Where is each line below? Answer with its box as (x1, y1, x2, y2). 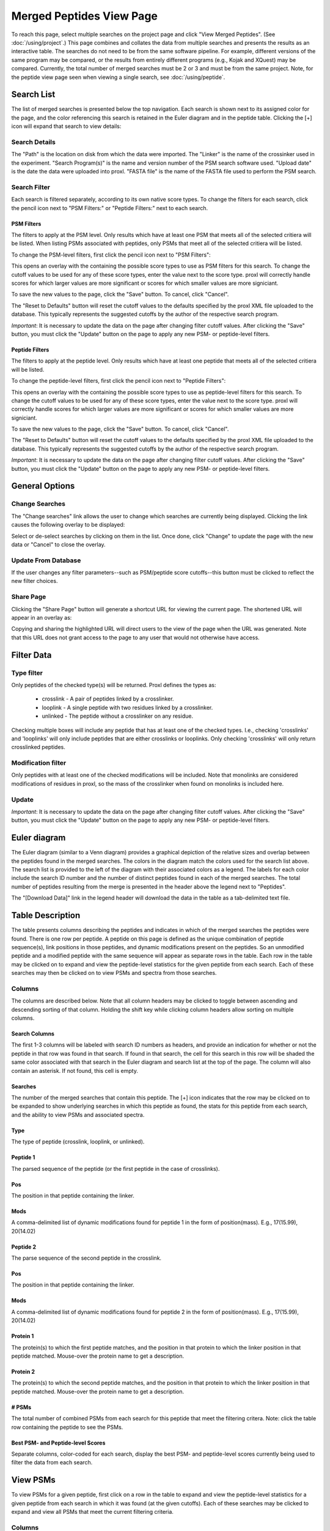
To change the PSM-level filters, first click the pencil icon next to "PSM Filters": (11, 251, 211, 258)
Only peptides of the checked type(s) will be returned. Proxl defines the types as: (11, 681, 216, 688)
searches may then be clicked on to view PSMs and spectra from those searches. (11, 969, 217, 977)
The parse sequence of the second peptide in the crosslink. (11, 1254, 162, 1262)
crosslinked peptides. (11, 743, 65, 751)
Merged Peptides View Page (11, 9, 158, 23)
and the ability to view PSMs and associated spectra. (11, 1111, 145, 1118)
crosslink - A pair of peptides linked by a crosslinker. (42, 695, 174, 702)
